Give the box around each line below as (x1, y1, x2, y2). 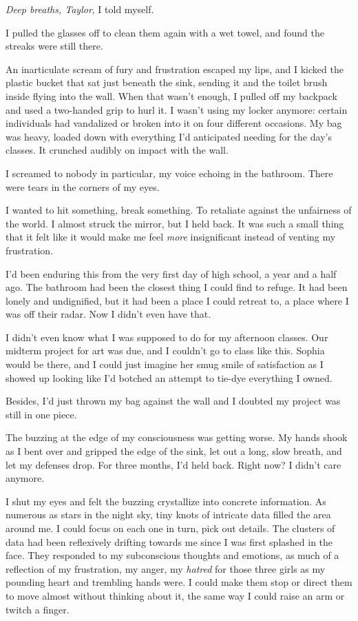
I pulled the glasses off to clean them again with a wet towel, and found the (6, 25, 324, 39)
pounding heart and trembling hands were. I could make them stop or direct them (6, 575, 352, 589)
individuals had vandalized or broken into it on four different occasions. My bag (6, 116, 342, 130)
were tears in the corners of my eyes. (6, 179, 160, 194)
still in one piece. (6, 407, 77, 421)
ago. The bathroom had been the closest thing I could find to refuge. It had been (6, 280, 348, 294)
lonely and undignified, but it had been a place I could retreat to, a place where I (6, 293, 349, 307)
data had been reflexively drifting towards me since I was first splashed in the (6, 534, 333, 549)
